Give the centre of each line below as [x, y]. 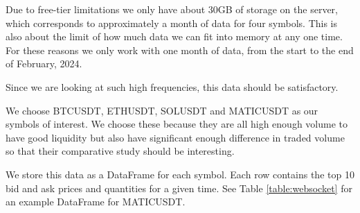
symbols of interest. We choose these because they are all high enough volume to [177, 124]
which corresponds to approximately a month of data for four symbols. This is [172, 23]
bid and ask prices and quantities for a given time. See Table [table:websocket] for [179, 188]
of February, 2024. [44, 63]
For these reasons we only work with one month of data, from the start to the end [180, 50]
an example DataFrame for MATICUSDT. [96, 202]
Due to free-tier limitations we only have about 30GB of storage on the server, [172, 9]
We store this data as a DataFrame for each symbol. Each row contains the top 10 [180, 174]
